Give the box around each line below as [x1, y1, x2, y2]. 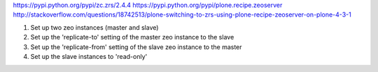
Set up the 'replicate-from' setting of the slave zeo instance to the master [30, 42, 242, 51]
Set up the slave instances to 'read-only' [30, 52, 148, 60]
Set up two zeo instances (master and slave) [30, 23, 159, 31]
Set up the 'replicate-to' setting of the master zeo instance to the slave [30, 33, 234, 42]
